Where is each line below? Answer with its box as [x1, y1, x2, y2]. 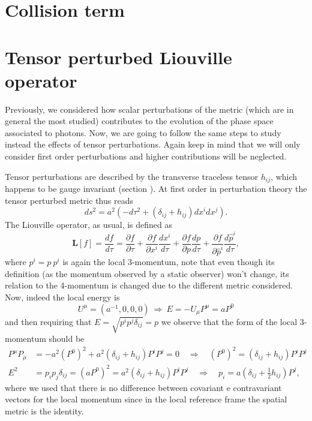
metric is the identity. [5, 404, 84, 417]
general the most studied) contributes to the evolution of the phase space [5, 115, 274, 127]
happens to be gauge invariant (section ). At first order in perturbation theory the [5, 182, 307, 195]
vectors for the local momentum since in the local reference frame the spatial [5, 393, 287, 405]
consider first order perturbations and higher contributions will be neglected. [5, 150, 287, 163]
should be [49, 332, 85, 345]
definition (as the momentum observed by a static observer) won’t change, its [5, 267, 289, 279]
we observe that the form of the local [161, 315, 298, 327]
